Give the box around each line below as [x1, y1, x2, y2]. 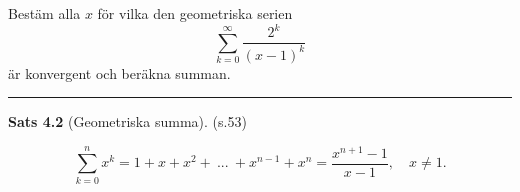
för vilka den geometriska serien [97, 3, 293, 23]
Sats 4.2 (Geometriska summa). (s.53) [8, 111, 247, 132]
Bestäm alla [8, 3, 81, 23]
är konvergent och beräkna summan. [8, 62, 231, 83]
